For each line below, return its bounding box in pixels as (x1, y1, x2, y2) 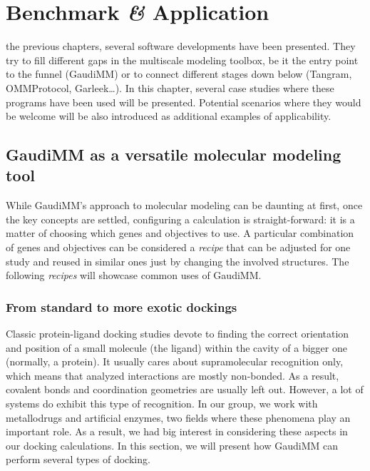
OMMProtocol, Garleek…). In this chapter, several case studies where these (6, 80, 334, 95)
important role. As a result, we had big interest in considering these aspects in (6, 424, 348, 439)
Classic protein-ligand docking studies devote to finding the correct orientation (6, 326, 349, 341)
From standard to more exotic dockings (6, 298, 237, 315)
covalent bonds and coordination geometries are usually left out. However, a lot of (6, 382, 364, 397)
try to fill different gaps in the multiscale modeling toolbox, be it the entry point (6, 52, 359, 67)
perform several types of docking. (6, 452, 150, 467)
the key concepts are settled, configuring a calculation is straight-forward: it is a (6, 211, 355, 226)
